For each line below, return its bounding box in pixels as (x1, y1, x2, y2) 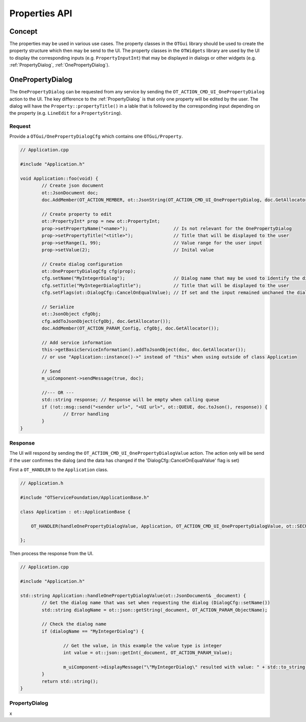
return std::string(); (41, 678, 99, 684)
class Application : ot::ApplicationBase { (20, 509, 131, 514)
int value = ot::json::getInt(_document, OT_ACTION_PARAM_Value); (63, 650, 233, 655)
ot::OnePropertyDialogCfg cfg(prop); (41, 268, 136, 274)
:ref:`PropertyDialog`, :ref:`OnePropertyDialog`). (9, 62, 110, 68)
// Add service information (41, 340, 112, 345)
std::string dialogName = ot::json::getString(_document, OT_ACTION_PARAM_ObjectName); (41, 607, 268, 613)
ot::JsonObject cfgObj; (41, 311, 101, 317)
